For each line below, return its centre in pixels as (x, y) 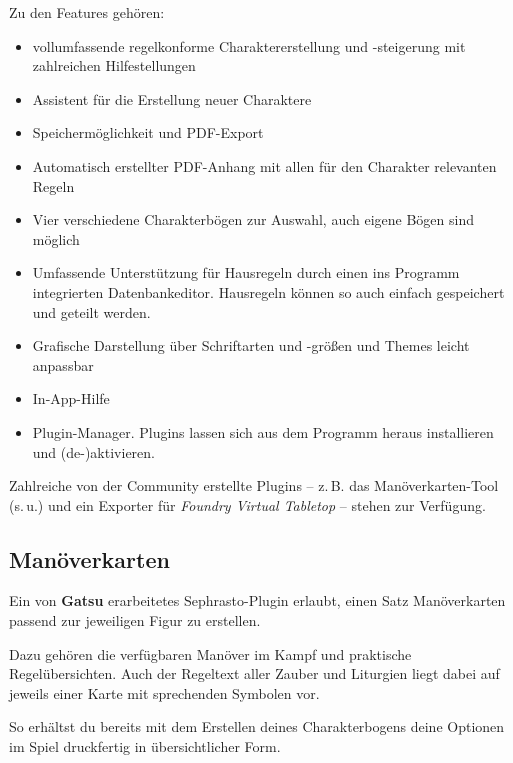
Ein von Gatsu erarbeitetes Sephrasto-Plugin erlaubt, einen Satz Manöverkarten (257, 600)
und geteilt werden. (91, 311)
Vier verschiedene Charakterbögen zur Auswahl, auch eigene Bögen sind (253, 219)
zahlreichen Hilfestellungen (114, 65)
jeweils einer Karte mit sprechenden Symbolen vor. (164, 692)
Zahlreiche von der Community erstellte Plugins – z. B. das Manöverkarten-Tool (254, 485)
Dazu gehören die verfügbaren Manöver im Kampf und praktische (210, 653)
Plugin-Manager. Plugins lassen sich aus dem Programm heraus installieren (263, 431)
